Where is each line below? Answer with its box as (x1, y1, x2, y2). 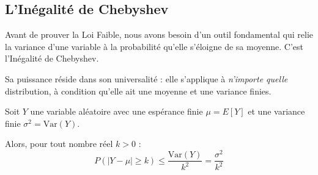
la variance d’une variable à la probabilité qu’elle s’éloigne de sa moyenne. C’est (5, 40, 303, 52)
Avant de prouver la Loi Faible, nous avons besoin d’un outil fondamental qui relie (5, 28, 314, 41)
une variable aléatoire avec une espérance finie (30, 105, 203, 118)
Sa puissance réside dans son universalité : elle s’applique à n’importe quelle (5, 72, 288, 85)
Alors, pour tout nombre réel (5, 137, 113, 150)
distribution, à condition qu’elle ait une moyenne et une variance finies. (5, 84, 272, 97)
